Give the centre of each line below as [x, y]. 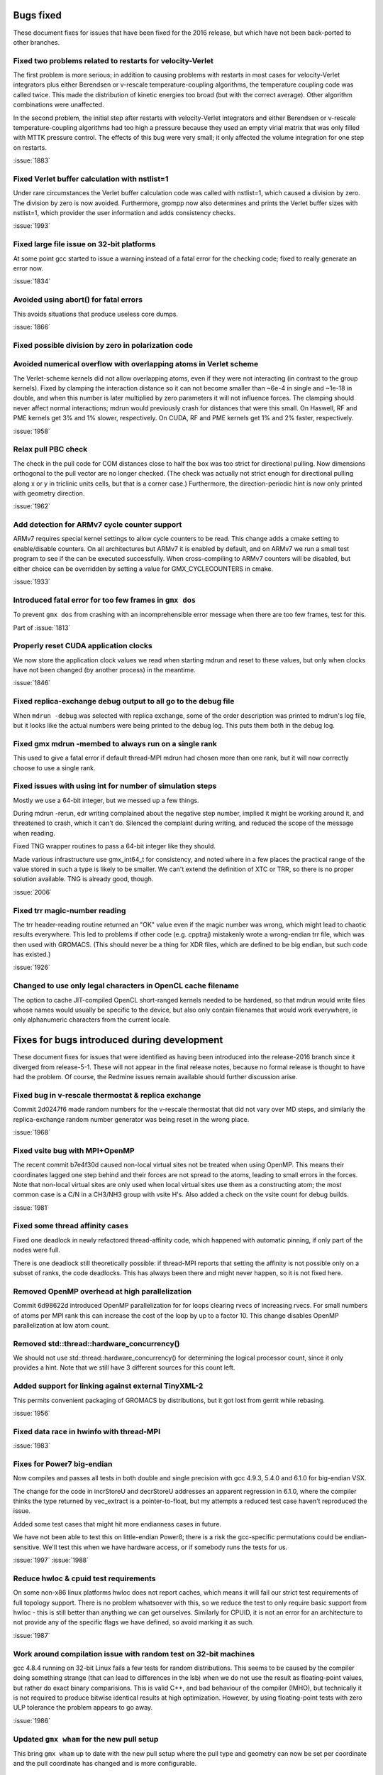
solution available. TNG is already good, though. [83, 879]
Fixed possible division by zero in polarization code [103, 345]
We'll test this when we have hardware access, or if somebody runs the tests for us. [165, 1547]
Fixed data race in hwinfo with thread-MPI [87, 1431]
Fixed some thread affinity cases [71, 1226]
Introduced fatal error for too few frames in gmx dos [105, 600]
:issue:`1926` [32, 967]
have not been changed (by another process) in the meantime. [105, 670]
